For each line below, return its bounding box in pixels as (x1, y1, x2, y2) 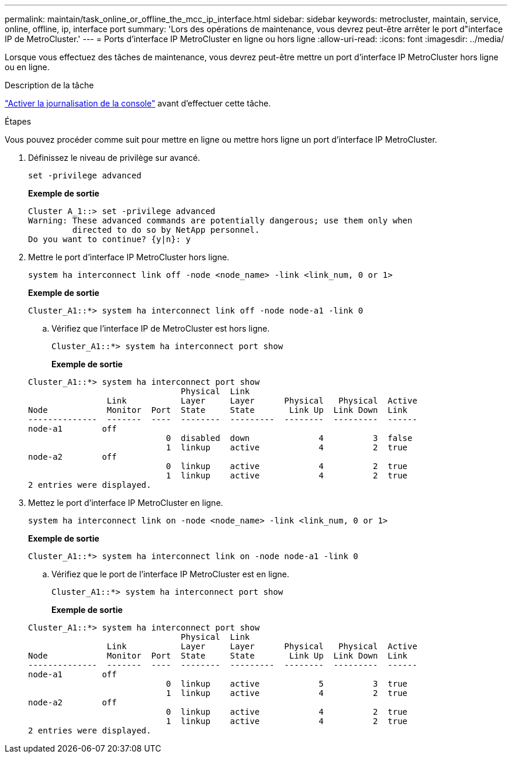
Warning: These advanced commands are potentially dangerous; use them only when (28, 216, 413, 225)
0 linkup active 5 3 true (166, 679, 408, 688)
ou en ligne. (5, 62, 50, 72)
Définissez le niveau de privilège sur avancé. (28, 153, 200, 163)
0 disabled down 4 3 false (166, 433, 413, 443)
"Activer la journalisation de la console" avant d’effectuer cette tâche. (5, 98, 271, 108)
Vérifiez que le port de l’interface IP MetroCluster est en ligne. (51, 569, 289, 579)
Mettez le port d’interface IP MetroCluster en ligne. (28, 498, 223, 508)
